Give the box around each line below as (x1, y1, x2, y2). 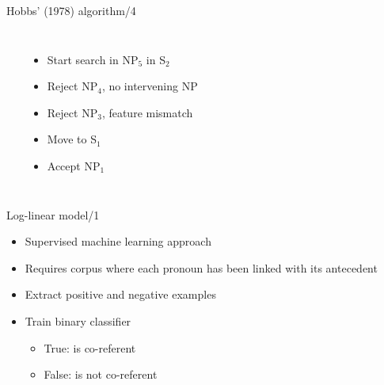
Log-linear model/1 (6, 206, 100, 223)
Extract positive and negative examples (25, 286, 216, 303)
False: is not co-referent (44, 366, 158, 383)
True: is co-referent (44, 339, 136, 356)
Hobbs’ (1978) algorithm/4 (6, 2, 136, 18)
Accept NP (47, 157, 101, 173)
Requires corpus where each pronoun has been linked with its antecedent (25, 259, 378, 276)
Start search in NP (47, 51, 139, 67)
